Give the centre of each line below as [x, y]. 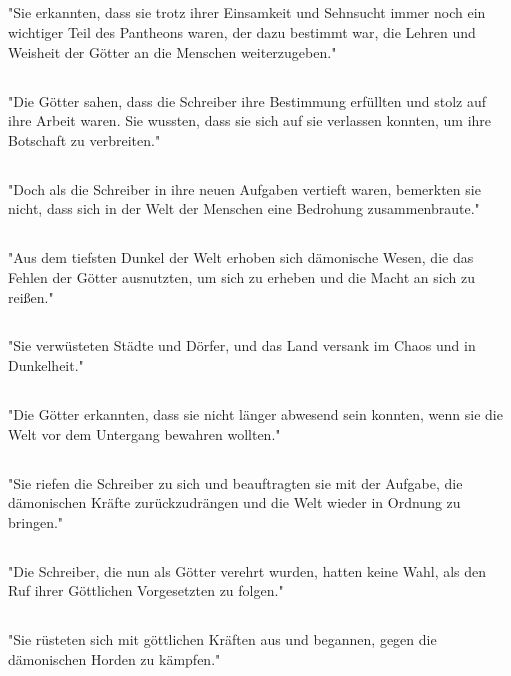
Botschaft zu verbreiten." [84, 139]
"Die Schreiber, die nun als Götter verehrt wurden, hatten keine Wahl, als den [247, 570]
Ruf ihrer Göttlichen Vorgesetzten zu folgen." [146, 590]
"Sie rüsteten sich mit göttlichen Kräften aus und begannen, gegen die [222, 639]
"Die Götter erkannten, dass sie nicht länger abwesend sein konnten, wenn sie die [255, 414]
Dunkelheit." [46, 365]
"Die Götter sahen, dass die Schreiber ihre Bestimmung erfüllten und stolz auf [247, 100]
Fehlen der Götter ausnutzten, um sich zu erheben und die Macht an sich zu [241, 276]
